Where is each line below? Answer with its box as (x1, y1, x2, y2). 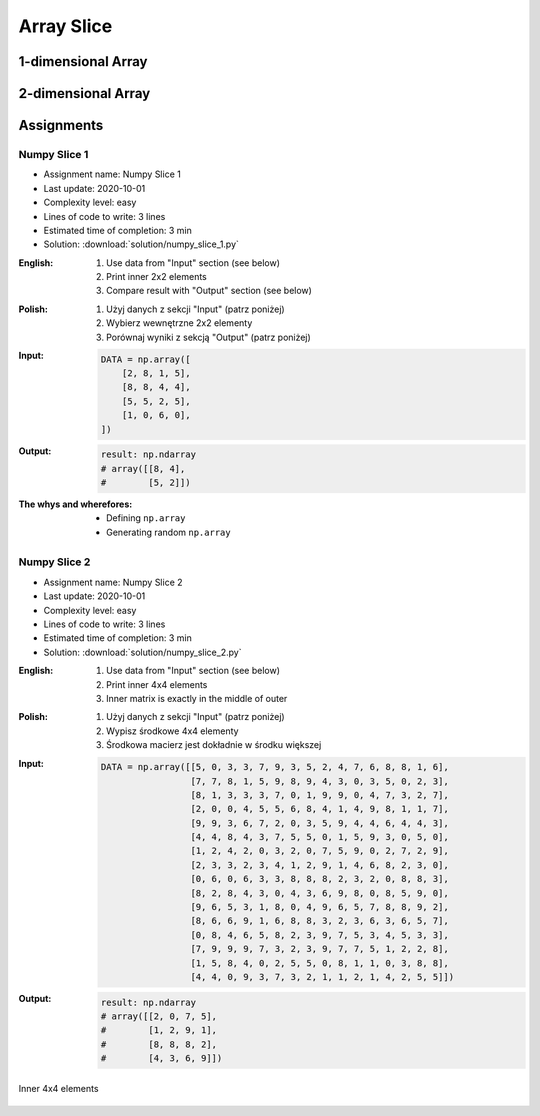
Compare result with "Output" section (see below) (106, 285, 312, 297)
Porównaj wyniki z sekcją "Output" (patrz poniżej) (106, 331, 312, 343)
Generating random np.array (106, 526, 231, 538)
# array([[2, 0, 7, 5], (100, 1010, 218, 1022)
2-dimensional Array (18, 85, 151, 102)
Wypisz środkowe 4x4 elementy (106, 725, 239, 737)
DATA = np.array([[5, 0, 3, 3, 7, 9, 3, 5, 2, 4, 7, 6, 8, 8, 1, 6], (100, 761, 449, 773)
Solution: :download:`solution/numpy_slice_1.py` (43, 238, 240, 250)
